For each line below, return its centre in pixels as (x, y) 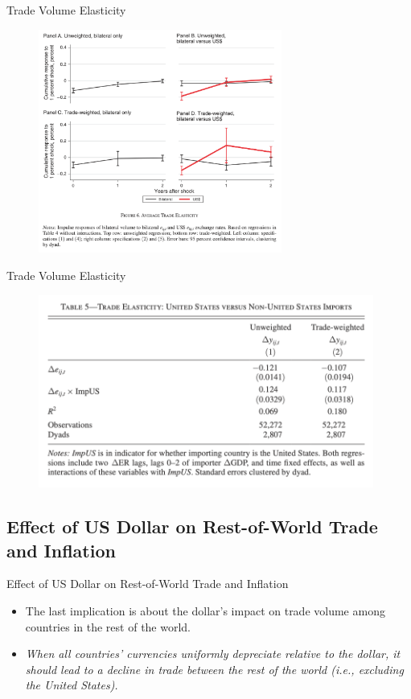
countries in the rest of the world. (108, 626)
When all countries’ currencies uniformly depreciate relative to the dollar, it (213, 654)
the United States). (72, 685)
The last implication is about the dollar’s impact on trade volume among (205, 611)
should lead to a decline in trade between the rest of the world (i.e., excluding (214, 669)
